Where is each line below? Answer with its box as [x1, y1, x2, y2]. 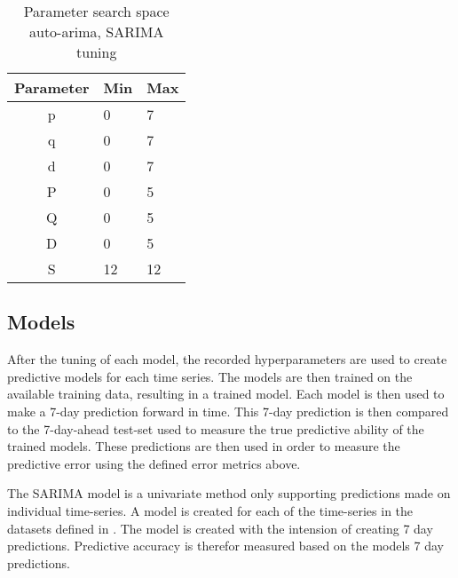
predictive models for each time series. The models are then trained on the [7, 367, 413, 385]
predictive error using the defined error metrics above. [7, 454, 301, 472]
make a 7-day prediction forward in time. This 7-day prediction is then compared [7, 401, 449, 420]
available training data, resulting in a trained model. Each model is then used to [7, 384, 445, 403]
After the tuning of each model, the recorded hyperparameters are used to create [7, 350, 447, 368]
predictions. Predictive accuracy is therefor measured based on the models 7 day [7, 536, 444, 555]
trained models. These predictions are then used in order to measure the [7, 437, 400, 455]
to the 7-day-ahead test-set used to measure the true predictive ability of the [7, 419, 424, 438]
